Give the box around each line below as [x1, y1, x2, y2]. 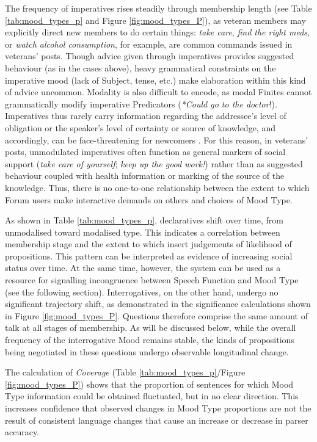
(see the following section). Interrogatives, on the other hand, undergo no [5, 285, 279, 298]
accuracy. [5, 426, 40, 438]
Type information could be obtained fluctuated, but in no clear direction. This [5, 389, 299, 402]
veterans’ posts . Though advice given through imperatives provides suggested [5, 49, 294, 62]
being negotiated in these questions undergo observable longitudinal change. [5, 345, 289, 358]
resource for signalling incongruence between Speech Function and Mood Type [5, 274, 299, 286]
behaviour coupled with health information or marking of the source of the [5, 169, 285, 182]
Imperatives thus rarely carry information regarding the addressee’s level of [5, 109, 286, 122]
